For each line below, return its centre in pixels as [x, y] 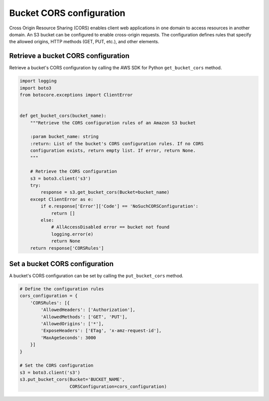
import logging [38, 81]
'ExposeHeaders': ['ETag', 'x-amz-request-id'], [101, 331]
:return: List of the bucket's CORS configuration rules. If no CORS [117, 144]
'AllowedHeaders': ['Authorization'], [88, 310]
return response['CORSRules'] [67, 248]
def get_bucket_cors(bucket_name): [63, 116]
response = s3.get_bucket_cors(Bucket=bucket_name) [105, 192]
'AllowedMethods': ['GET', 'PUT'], [84, 317]
